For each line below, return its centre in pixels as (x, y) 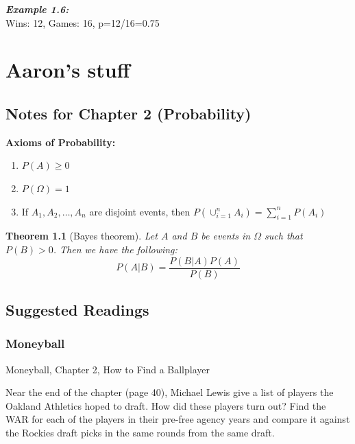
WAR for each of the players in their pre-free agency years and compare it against (178, 419)
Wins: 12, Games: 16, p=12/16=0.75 (83, 22)
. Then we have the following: (115, 249)
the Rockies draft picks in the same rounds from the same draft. (140, 432)
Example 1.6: (37, 9)
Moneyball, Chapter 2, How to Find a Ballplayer (108, 369)
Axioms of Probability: (61, 142)
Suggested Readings (77, 309)
